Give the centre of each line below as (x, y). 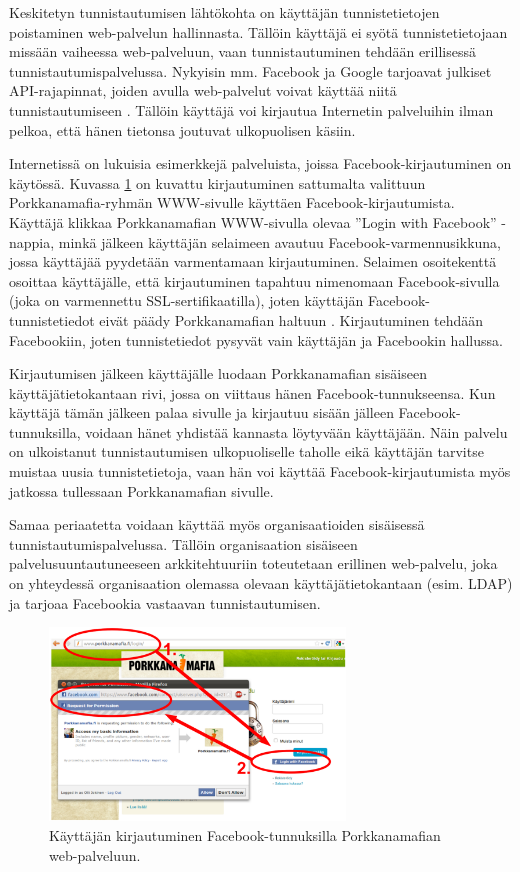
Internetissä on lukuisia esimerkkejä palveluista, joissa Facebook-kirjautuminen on (260, 163)
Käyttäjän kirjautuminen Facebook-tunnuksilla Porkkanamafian (245, 835)
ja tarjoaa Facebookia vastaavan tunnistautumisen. (165, 602)
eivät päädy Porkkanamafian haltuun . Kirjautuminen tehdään (291, 319)
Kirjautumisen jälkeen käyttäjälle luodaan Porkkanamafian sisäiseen (218, 373)
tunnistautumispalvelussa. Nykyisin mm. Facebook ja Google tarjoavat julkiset (250, 70)
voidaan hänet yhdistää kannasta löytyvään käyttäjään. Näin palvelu (296, 431)
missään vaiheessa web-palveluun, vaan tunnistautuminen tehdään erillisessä (242, 51)
